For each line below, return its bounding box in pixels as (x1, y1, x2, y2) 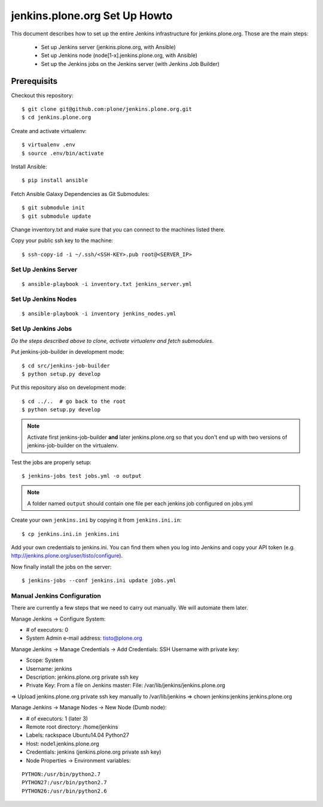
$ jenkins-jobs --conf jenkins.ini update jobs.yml (22, 577, 176, 584)
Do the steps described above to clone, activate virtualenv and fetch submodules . (11, 337, 214, 344)
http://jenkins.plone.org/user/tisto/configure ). (11, 552, 123, 559)
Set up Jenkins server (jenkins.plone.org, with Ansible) (41, 43, 176, 50)
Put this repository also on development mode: (11, 384, 127, 391)
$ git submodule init (22, 204, 85, 211)
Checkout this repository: (11, 92, 74, 99)
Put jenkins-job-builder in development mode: (11, 348, 124, 356)
